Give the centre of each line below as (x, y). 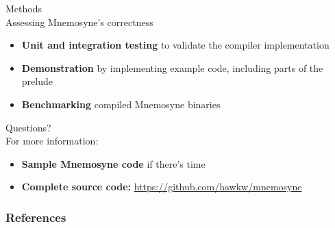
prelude (37, 81)
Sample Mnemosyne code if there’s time (113, 163)
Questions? (28, 127)
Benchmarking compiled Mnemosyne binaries (121, 104)
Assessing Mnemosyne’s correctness (79, 22)
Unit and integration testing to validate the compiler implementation (175, 45)
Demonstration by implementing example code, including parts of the (172, 67)
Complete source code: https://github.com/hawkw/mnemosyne (162, 187)
